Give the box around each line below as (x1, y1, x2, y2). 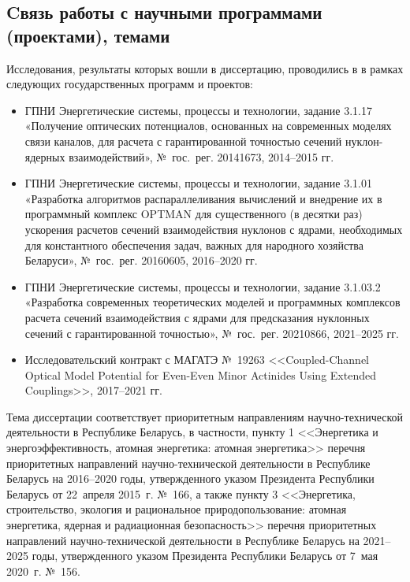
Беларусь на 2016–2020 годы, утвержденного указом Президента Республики (6, 470, 375, 487)
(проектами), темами (6, 23, 170, 47)
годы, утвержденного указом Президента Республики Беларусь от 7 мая (32, 547, 378, 564)
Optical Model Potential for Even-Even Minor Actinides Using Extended (24, 366, 376, 383)
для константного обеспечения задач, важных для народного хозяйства (24, 236, 363, 253)
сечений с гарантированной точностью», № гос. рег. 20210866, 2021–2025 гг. (24, 324, 399, 341)
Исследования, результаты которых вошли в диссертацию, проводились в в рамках (6, 60, 404, 76)
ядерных (24, 148, 65, 165)
